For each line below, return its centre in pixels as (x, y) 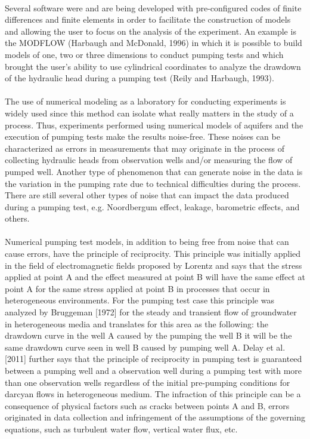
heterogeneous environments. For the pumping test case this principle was (139, 300)
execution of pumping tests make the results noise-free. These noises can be (142, 136)
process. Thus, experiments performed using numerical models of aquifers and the (154, 125)
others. (17, 218)
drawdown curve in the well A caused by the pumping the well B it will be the (148, 335)
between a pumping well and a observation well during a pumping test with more (154, 370)
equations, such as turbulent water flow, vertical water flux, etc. (121, 429)
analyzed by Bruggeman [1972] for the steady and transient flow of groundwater (151, 312)
